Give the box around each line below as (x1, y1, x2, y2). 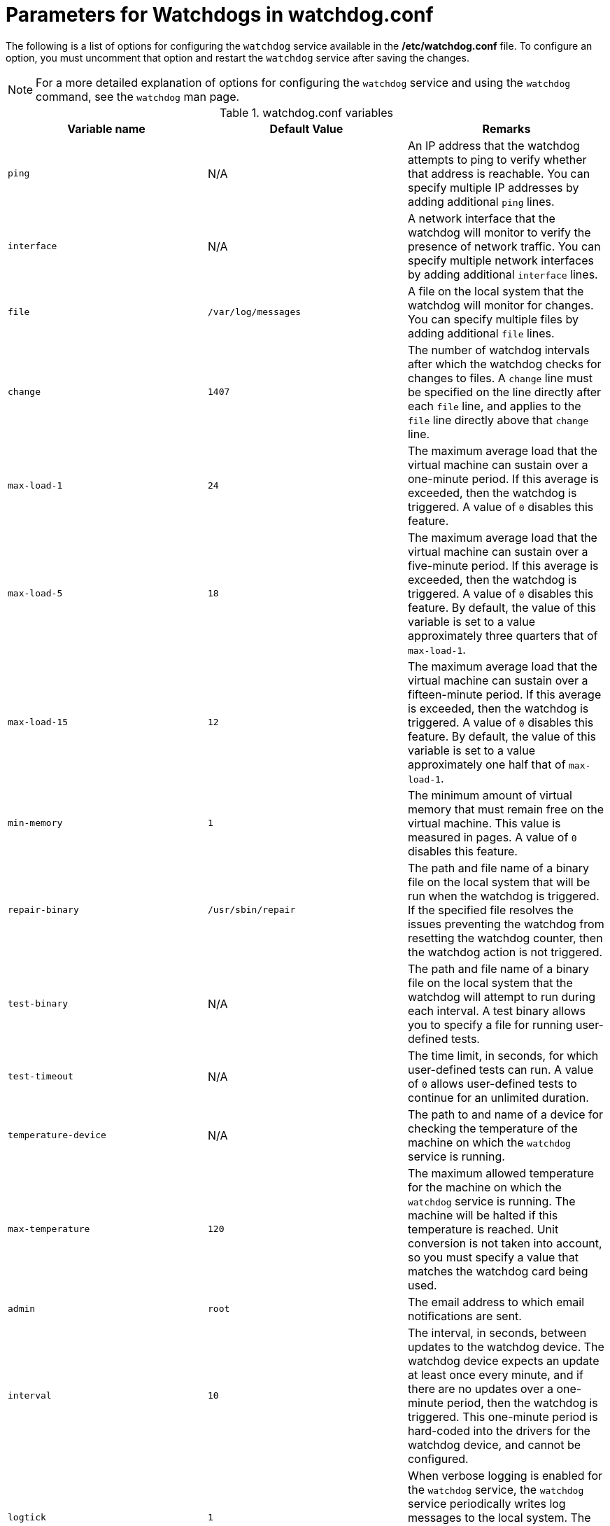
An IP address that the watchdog (407, 138, 580, 153)
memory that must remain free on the (407, 801, 604, 816)
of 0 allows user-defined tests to (407, 1076, 577, 1091)
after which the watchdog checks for (407, 356, 602, 371)
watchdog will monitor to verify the (407, 225, 591, 239)
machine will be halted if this (407, 1207, 558, 1222)
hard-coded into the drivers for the (407, 1423, 590, 1438)
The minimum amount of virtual (407, 787, 572, 802)
